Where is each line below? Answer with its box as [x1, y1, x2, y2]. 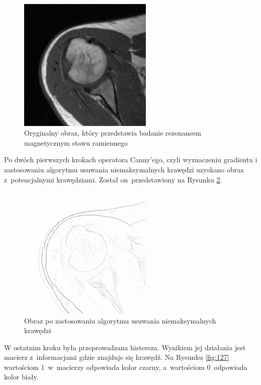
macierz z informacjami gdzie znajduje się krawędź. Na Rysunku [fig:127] [4, 352, 229, 362]
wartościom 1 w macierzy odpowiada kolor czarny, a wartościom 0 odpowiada [4, 361, 247, 372]
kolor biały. [4, 371, 39, 382]
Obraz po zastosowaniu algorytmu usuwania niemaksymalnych [24, 315, 216, 326]
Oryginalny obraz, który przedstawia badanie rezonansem [24, 127, 201, 138]
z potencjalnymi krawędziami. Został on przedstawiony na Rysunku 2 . [4, 174, 222, 184]
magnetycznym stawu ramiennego [24, 137, 128, 148]
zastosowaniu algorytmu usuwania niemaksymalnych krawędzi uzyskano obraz [4, 164, 244, 175]
